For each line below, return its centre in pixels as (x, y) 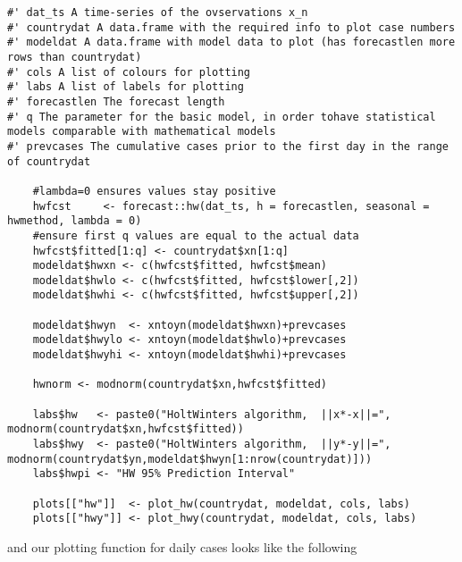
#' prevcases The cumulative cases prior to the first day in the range (228, 146)
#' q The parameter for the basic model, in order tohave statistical (222, 117)
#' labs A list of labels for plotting (126, 87)
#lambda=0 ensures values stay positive (154, 191)
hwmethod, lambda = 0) (75, 221)
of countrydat (49, 161)
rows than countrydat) (75, 57)
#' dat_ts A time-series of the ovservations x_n (158, 13)
